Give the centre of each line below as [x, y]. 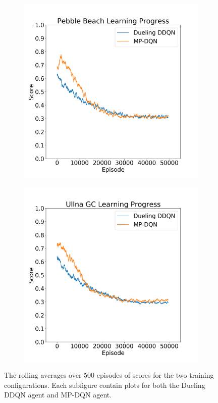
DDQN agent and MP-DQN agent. [58, 395]
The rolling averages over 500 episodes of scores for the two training [109, 375]
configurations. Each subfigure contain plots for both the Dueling [105, 385]
